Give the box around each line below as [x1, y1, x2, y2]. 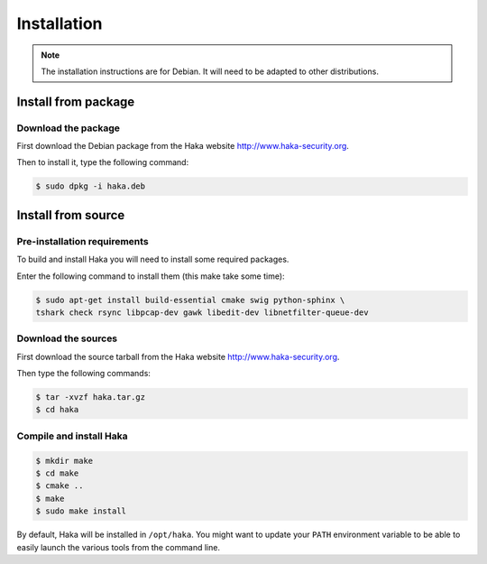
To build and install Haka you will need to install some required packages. [16, 254, 289, 265]
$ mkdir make [35, 456, 94, 466]
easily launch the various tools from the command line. [16, 541, 221, 552]
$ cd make [35, 468, 79, 478]
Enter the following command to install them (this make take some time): [16, 271, 285, 282]
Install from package [16, 94, 135, 109]
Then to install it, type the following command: [16, 157, 189, 168]
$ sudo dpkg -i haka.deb [35, 181, 146, 191]
